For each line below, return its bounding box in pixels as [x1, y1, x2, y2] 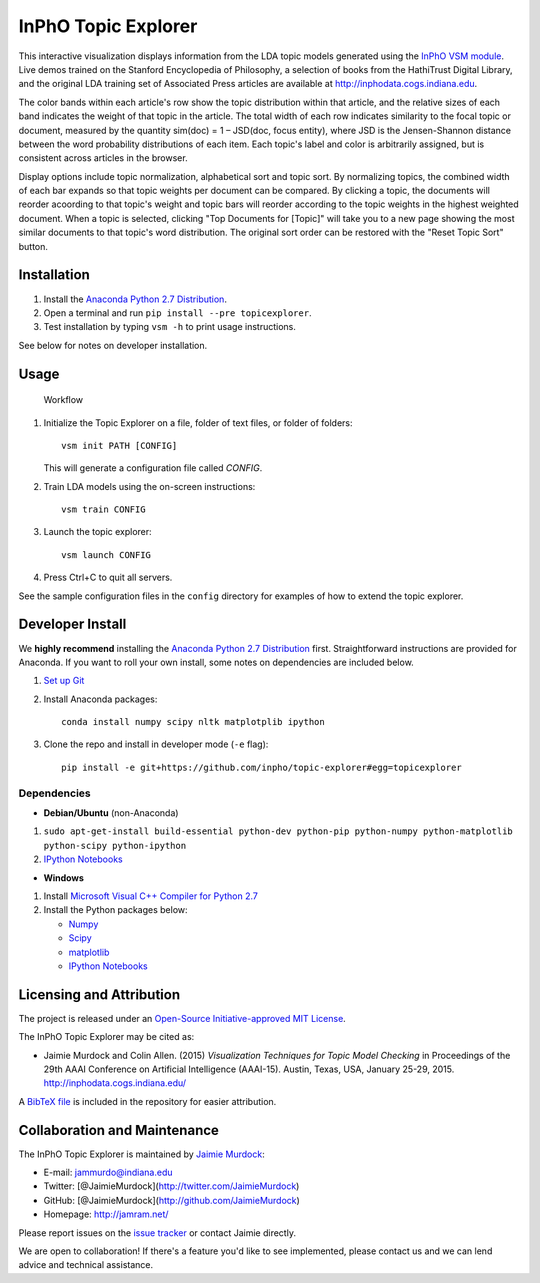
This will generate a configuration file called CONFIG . [43, 462, 263, 474]
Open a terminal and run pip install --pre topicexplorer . [43, 306, 312, 319]
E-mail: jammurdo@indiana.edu [43, 1166, 173, 1179]
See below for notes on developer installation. [18, 339, 208, 351]
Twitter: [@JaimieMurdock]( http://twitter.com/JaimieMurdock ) [43, 1180, 300, 1192]
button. [18, 240, 49, 252]
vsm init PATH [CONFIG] [61, 440, 178, 451]
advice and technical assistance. [18, 1259, 154, 1271]
